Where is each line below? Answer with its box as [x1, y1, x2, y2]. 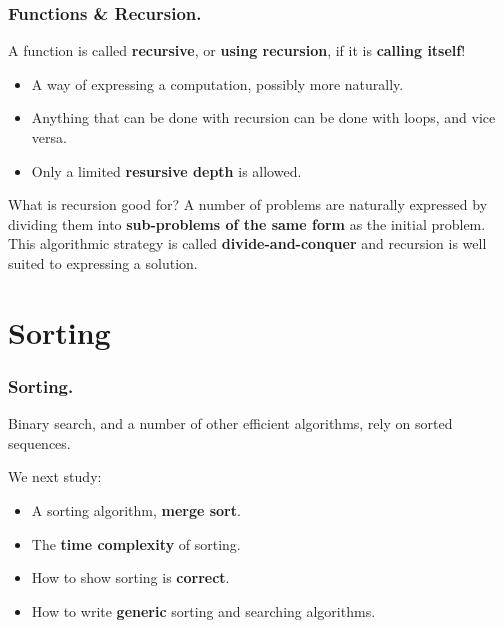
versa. [31, 127, 67, 147]
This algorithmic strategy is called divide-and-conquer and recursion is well [8, 233, 487, 254]
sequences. [8, 432, 71, 453]
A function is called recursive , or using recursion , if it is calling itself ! [8, 40, 466, 61]
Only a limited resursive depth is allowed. [31, 160, 302, 181]
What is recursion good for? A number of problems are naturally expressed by [8, 194, 488, 215]
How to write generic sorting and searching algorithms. [31, 600, 376, 621]
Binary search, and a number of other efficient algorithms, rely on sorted [8, 413, 453, 434]
